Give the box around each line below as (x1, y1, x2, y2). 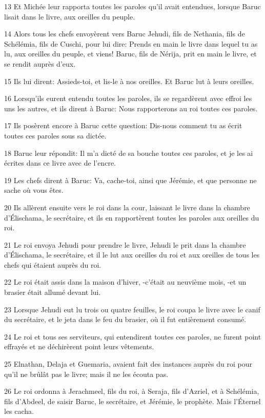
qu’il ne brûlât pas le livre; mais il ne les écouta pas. (4, 368, 169, 379)
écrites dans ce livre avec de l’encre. (4, 157, 116, 168)
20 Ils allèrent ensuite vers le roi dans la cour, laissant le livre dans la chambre (4, 202, 250, 212)
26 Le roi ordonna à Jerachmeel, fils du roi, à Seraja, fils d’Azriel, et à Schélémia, (4, 386, 259, 396)
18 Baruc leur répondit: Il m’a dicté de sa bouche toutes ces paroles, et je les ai (4, 147, 253, 158)
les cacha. (4, 406, 34, 416)
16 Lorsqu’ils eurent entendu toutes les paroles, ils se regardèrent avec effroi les (4, 93, 252, 104)
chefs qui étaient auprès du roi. (4, 259, 101, 270)
